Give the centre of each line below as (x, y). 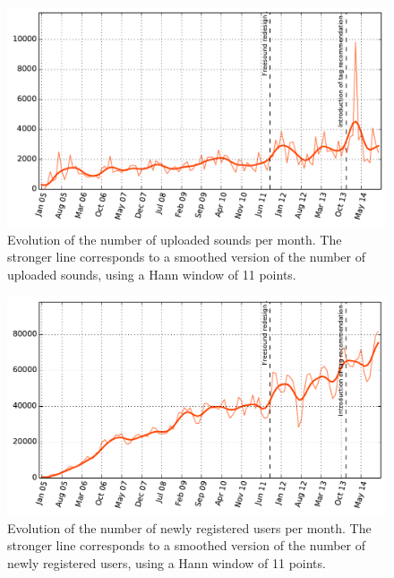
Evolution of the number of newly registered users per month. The (189, 527)
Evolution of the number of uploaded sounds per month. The (175, 239)
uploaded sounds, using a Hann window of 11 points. (152, 274)
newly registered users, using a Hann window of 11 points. (167, 562)
